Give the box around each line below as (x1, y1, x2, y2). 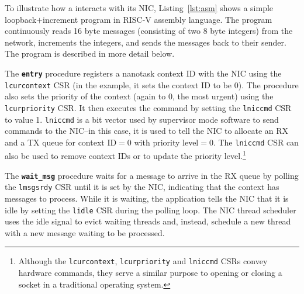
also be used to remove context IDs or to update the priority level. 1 (5, 148, 246, 162)
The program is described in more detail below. (5, 47, 175, 60)
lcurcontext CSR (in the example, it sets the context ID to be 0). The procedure (5, 78, 299, 91)
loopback (5, 13, 37, 25)
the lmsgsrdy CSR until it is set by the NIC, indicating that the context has (5, 181, 279, 193)
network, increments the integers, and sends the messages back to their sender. (5, 36, 286, 48)
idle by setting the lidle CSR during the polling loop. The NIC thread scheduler (5, 203, 296, 216)
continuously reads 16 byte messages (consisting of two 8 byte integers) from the (5, 25, 293, 37)
